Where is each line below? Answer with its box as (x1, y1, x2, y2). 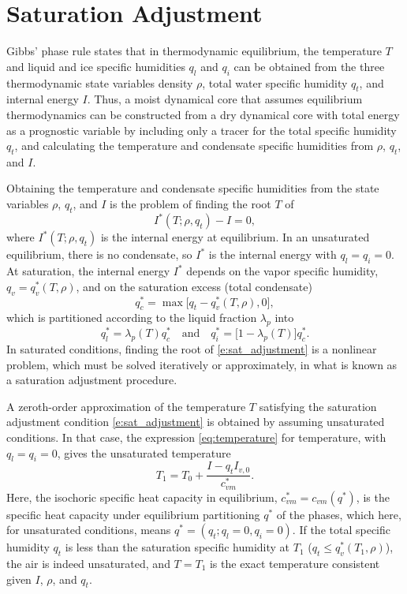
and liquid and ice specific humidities (6, 58, 185, 74)
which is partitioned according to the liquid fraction (6, 309, 257, 326)
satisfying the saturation (259, 398, 377, 414)
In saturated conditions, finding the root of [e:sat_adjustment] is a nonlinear (6, 341, 377, 357)
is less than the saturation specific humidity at (65, 539, 290, 555)
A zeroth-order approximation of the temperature (6, 398, 246, 414)
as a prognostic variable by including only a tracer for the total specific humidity (6, 121, 397, 138)
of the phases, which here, (276, 506, 401, 522)
